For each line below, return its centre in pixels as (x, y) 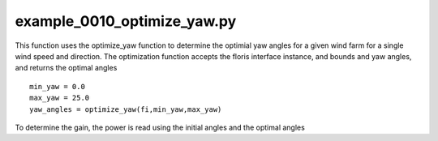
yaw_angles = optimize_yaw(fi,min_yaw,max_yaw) (126, 109)
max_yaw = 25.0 (60, 98)
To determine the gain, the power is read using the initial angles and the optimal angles (160, 127)
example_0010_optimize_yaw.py (126, 21)
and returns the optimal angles (66, 68)
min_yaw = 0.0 (57, 86)
